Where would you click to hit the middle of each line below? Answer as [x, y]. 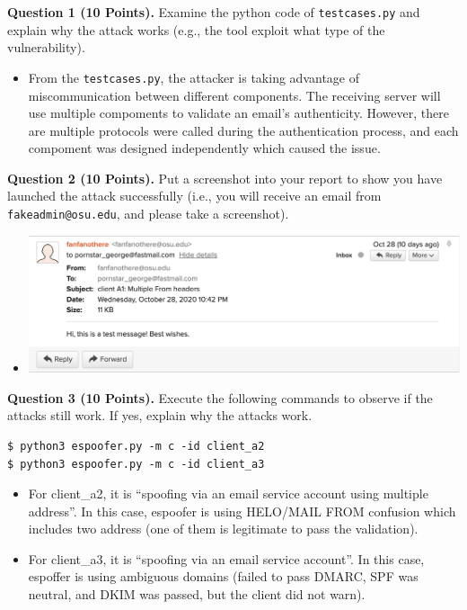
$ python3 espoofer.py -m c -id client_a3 [136, 464]
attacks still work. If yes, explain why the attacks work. [160, 415]
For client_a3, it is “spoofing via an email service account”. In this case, [226, 558]
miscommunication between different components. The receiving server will [234, 95]
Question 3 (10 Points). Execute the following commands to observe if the [220, 397]
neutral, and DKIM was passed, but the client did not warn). [197, 594]
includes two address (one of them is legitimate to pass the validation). [223, 529]
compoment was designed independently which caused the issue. [204, 148]
